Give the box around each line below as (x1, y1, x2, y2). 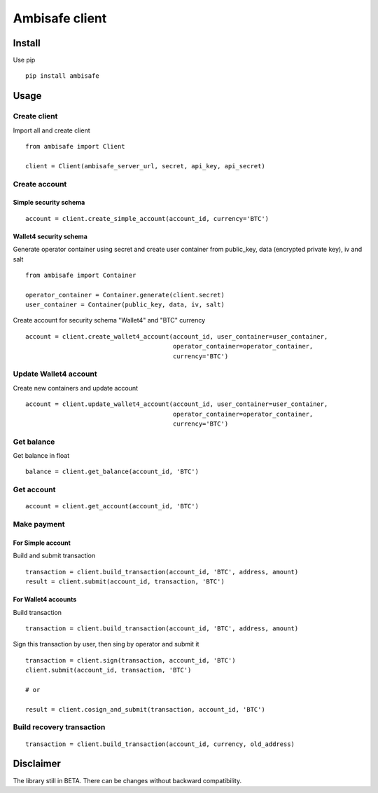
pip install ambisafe (25, 72, 99, 80)
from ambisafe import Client (25, 142, 125, 150)
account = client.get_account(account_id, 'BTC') (25, 502, 199, 510)
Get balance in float (13, 452, 70, 460)
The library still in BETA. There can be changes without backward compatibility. (13, 776, 241, 785)
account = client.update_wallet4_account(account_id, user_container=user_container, (25, 400, 328, 408)
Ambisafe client (13, 11, 107, 26)
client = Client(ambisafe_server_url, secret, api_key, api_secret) (25, 162, 265, 170)
